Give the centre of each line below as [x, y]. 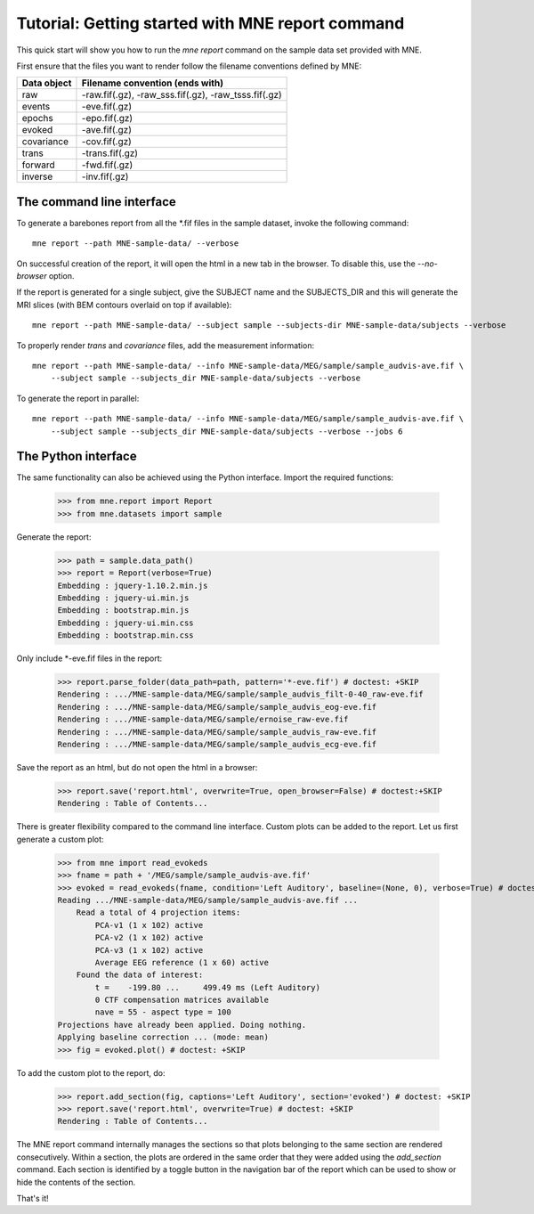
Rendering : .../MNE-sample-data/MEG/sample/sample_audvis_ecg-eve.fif [217, 745]
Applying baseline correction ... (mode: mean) [163, 1037]
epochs [37, 118]
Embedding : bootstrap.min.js [123, 611]
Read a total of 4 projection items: [158, 913]
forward [38, 165]
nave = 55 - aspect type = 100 [163, 1012]
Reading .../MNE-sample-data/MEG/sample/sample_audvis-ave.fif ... [208, 900]
